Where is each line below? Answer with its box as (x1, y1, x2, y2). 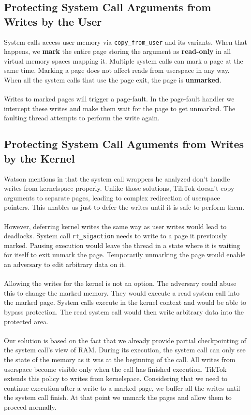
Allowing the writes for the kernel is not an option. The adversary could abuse (4, 278, 236, 288)
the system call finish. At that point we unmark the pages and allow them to (4, 392, 232, 402)
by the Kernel (4, 150, 75, 166)
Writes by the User (4, 14, 102, 29)
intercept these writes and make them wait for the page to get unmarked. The (4, 103, 236, 113)
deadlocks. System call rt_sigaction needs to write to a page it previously (4, 231, 227, 241)
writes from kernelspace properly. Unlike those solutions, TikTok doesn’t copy (4, 183, 235, 193)
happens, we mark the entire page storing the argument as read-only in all (4, 46, 231, 56)
